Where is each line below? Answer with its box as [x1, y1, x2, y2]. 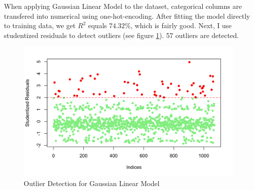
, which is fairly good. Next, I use [130, 20, 232, 31]
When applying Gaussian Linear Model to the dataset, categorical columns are [4, 1, 242, 11]
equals [88, 20, 107, 31]
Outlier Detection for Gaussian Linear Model [24, 178, 160, 188]
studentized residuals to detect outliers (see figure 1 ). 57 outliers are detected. [4, 30, 239, 40]
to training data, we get [4, 20, 76, 31]
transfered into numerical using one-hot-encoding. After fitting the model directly [4, 10, 250, 21]
